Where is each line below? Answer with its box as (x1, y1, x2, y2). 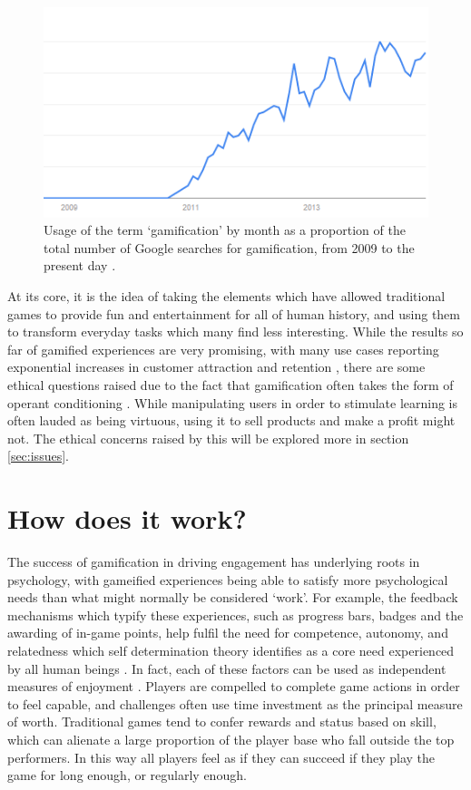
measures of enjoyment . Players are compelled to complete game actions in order (7, 677, 460, 696)
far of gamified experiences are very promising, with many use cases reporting (7, 339, 439, 358)
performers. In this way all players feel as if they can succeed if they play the (7, 747, 436, 766)
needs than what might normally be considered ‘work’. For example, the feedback (7, 588, 458, 607)
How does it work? (7, 500, 247, 537)
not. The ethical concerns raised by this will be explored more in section (7, 428, 409, 447)
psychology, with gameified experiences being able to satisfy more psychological (7, 570, 448, 589)
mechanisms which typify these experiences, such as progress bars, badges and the (7, 605, 464, 624)
